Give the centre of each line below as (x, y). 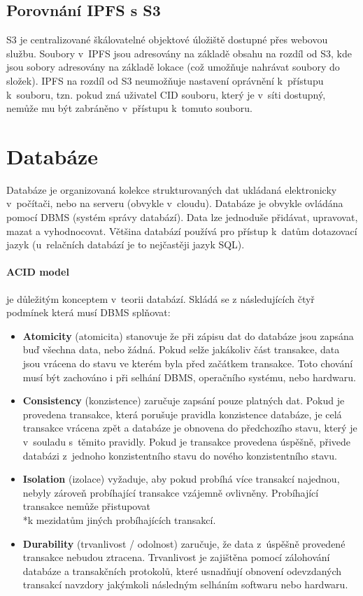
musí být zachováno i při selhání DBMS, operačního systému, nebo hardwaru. (189, 377)
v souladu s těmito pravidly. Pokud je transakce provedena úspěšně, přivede (187, 441)
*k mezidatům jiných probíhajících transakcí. (119, 519)
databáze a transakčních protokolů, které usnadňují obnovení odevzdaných (182, 570)
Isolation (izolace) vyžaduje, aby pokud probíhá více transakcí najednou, (181, 479)
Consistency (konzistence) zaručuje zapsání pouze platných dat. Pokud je (184, 400)
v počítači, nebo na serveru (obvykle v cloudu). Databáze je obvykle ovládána (175, 203)
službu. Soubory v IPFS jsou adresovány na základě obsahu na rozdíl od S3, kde (179, 53)
